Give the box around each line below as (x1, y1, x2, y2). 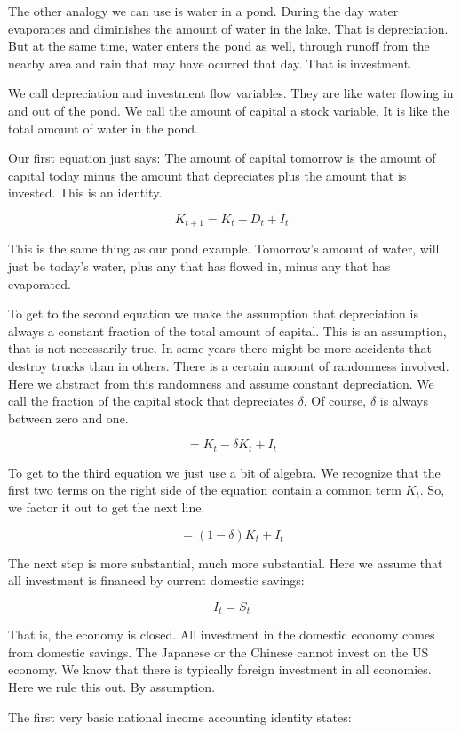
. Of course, (303, 391, 367, 410)
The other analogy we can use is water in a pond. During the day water (8, 2, 399, 20)
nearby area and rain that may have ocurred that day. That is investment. (8, 53, 412, 72)
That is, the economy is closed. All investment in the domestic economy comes (8, 625, 435, 644)
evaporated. (8, 274, 71, 293)
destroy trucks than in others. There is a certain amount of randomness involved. (8, 356, 449, 374)
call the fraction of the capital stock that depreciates (8, 391, 294, 410)
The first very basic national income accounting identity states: (8, 707, 352, 726)
